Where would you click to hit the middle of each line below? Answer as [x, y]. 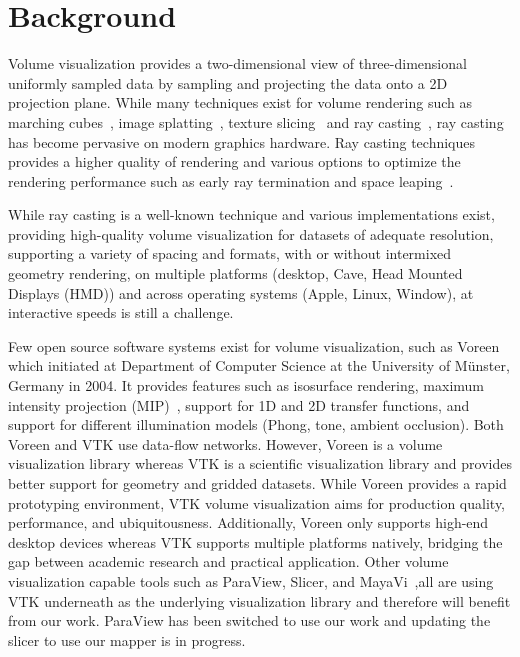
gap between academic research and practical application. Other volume [228, 561]
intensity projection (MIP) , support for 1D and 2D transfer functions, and [239, 404]
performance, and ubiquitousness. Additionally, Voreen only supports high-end [248, 522]
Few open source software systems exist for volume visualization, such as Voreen [254, 345]
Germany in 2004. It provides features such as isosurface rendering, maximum [246, 385]
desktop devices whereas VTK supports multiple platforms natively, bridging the [255, 541]
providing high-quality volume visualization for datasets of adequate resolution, [251, 233]
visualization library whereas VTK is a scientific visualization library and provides [260, 463]
